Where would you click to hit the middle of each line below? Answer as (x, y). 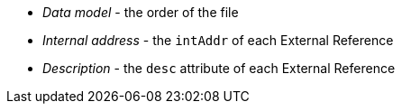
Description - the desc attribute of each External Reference (219, 68)
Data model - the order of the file (141, 12)
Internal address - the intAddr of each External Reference (218, 40)
